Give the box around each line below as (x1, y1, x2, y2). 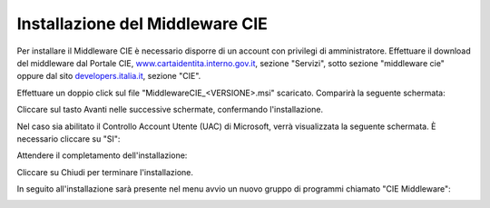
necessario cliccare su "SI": (16, 133, 121, 144)
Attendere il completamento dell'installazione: (16, 150, 188, 161)
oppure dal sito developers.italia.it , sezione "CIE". (16, 71, 201, 82)
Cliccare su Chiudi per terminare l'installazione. (16, 166, 194, 177)
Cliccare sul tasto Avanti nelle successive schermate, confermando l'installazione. (16, 104, 324, 115)
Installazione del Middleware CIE (16, 14, 268, 34)
